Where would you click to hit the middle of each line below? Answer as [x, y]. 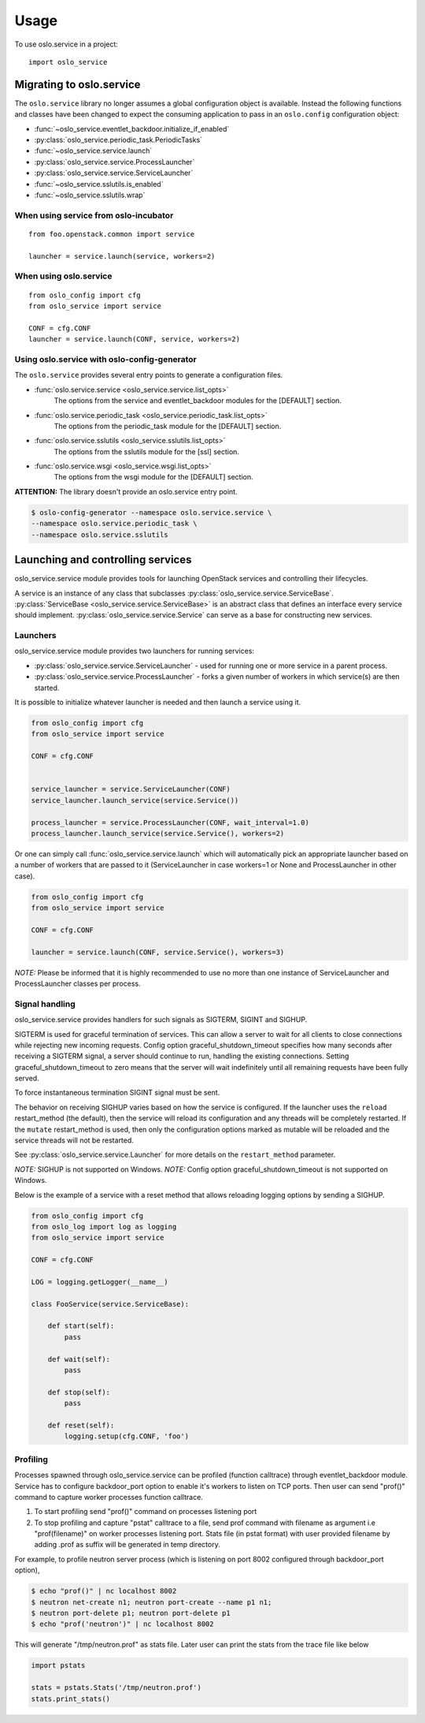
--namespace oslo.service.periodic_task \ [114, 524]
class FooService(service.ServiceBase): [110, 1304]
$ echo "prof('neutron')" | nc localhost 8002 [122, 1624]
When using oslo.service [63, 276]
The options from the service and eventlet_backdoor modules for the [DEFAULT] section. [198, 401]
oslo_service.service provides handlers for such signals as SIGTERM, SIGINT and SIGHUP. [161, 1020]
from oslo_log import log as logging [104, 1227]
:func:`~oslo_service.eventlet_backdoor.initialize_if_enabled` [132, 129]
